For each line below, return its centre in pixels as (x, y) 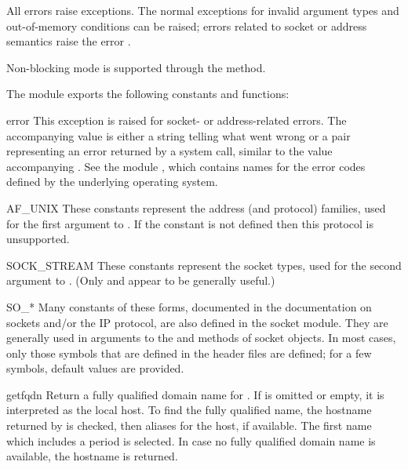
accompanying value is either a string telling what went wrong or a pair (178, 135)
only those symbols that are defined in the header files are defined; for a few (189, 353)
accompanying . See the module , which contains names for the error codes (186, 166)
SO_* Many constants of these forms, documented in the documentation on (189, 306)
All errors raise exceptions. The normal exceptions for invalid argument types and (203, 10)
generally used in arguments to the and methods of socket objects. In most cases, (201, 338)
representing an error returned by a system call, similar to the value (169, 151)
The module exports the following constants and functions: (148, 94)
